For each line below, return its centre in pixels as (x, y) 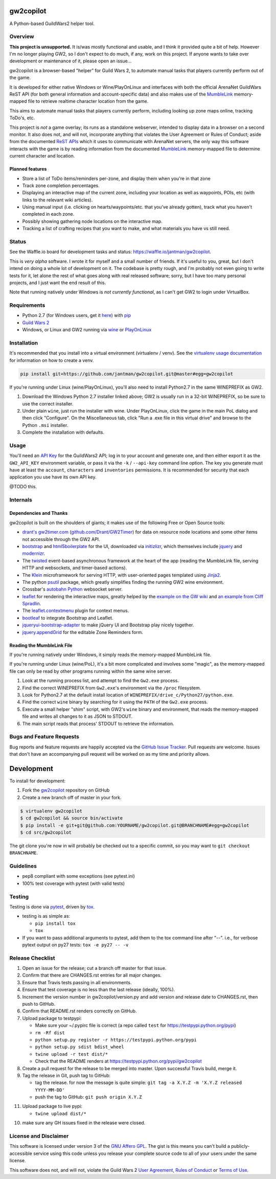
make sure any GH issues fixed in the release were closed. (84, 1123)
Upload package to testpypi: (52, 1018)
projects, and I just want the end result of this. (58, 282)
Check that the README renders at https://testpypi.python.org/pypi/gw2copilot (118, 1061)
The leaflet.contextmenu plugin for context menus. (76, 610)
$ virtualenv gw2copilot (51, 811)
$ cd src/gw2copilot (46, 832)
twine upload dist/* (61, 1114)
